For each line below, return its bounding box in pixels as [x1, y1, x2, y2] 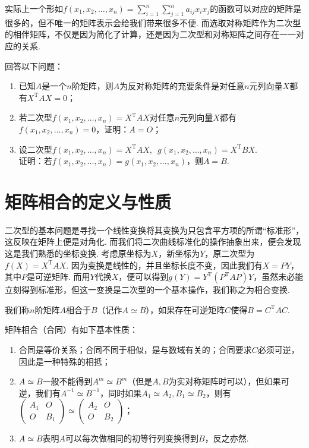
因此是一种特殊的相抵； [18, 355, 111, 367]
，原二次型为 [204, 247, 255, 260]
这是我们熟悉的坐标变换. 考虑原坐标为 [5, 247, 152, 260]
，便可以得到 [118, 270, 169, 283]
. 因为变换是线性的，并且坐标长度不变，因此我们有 [66, 258, 263, 271]
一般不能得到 [42, 375, 93, 387]
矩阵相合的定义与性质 [5, 189, 172, 213]
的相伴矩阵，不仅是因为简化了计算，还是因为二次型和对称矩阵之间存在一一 [5, 28, 296, 40]
